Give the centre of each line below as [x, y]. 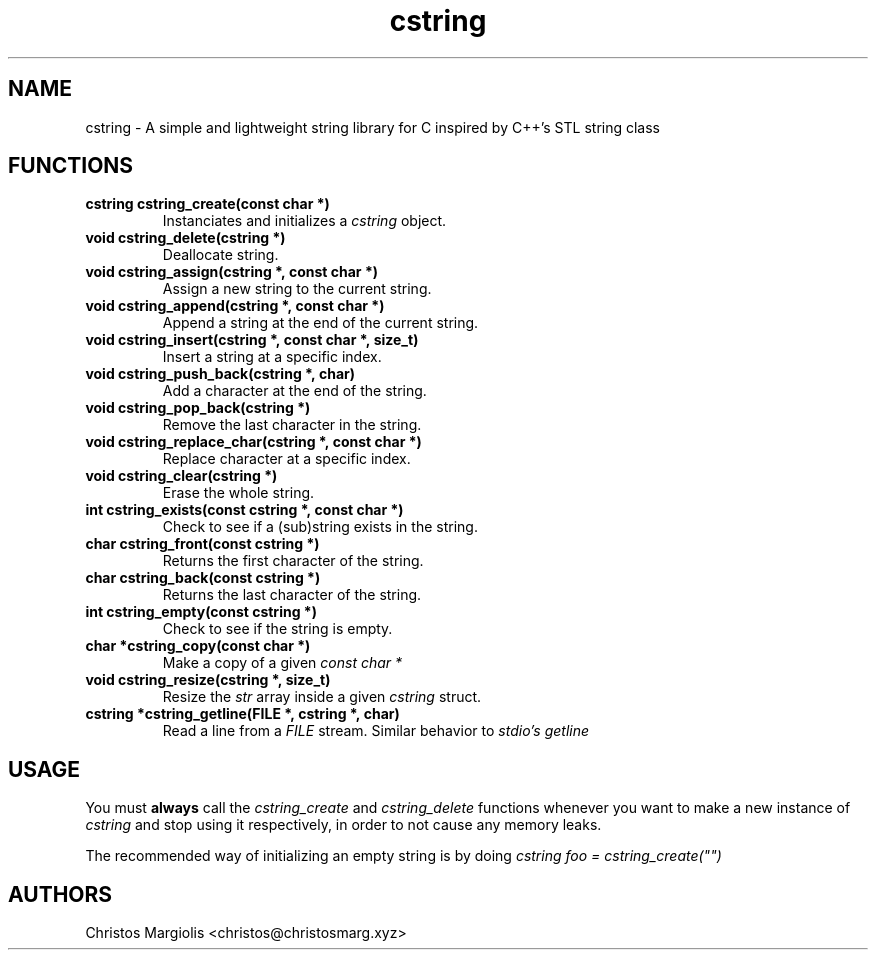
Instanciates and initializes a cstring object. [304, 221]
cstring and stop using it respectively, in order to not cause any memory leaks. [343, 825]
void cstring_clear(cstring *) [181, 476]
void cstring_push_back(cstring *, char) [220, 374]
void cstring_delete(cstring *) [185, 238]
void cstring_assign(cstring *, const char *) [231, 272]
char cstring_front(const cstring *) [202, 544]
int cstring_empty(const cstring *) [201, 612]
